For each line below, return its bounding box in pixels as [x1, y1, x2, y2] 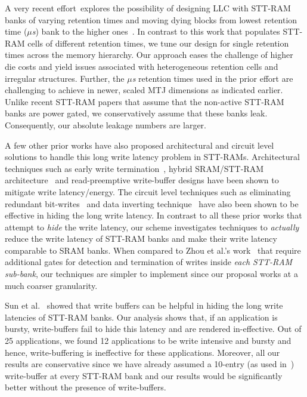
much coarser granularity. [5, 279, 98, 291]
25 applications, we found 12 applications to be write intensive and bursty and [5, 334, 292, 347]
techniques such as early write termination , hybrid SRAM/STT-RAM [5, 162, 264, 174]
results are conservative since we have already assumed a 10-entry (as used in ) [5, 358, 294, 370]
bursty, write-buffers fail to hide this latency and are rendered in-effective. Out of [5, 322, 302, 335]
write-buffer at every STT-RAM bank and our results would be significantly [5, 369, 283, 381]
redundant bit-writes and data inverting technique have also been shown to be [5, 197, 299, 210]
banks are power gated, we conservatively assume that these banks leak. [5, 107, 268, 119]
